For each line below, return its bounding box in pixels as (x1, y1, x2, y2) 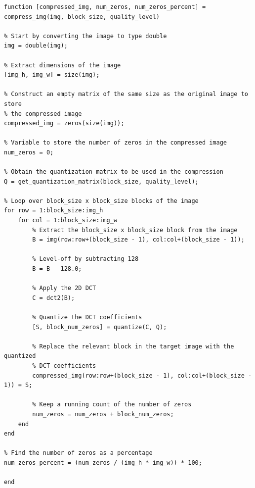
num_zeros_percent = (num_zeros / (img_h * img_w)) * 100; (4, 459, 202, 466)
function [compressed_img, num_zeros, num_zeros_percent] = (4, 3, 206, 10)
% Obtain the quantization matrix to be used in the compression (4, 168, 223, 176)
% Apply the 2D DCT (32, 285, 96, 292)
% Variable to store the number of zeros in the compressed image (4, 139, 227, 146)
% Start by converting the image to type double (4, 32, 167, 40)
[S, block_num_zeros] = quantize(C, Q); (32, 323, 167, 331)
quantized (4, 352, 36, 360)
